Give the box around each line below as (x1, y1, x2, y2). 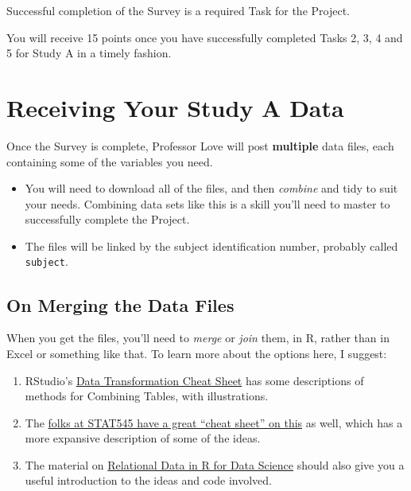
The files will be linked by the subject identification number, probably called (25, 237, 398, 254)
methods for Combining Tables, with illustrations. (25, 388, 269, 404)
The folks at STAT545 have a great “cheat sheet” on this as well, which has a (25, 414, 403, 431)
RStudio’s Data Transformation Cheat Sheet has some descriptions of (25, 372, 364, 388)
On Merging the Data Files (6, 292, 235, 317)
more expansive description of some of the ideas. (25, 430, 261, 446)
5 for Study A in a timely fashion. (6, 45, 172, 61)
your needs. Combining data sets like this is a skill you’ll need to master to (25, 195, 390, 212)
